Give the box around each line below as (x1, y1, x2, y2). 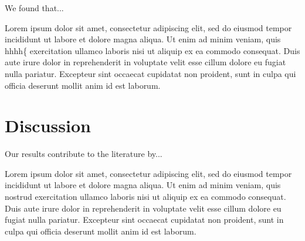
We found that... (5, 2, 64, 14)
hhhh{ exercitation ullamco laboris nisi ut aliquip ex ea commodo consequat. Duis (5, 44, 300, 56)
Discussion (5, 113, 91, 138)
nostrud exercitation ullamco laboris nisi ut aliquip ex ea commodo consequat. (5, 190, 286, 203)
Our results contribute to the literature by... (5, 148, 162, 160)
